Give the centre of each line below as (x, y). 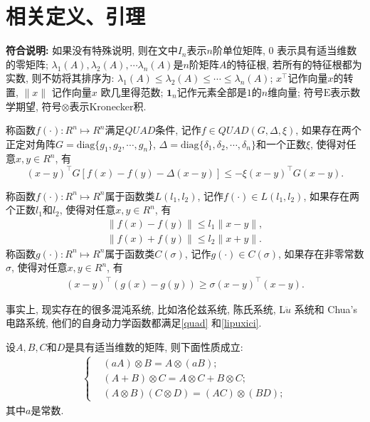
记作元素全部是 (212, 91)
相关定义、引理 (76, 16)
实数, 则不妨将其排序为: (60, 78)
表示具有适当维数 (317, 50)
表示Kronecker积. (108, 106)
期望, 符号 (38, 106)
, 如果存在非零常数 (321, 253)
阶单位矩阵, (239, 50)
